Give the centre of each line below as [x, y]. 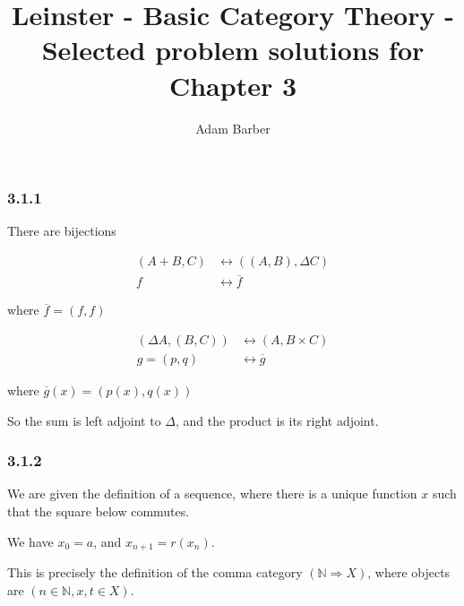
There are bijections [62, 231]
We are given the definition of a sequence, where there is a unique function [212, 493]
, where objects [409, 571]
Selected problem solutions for [233, 50]
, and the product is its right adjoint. [277, 420]
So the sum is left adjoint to [84, 420]
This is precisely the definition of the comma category [155, 571]
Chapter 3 [233, 85]
